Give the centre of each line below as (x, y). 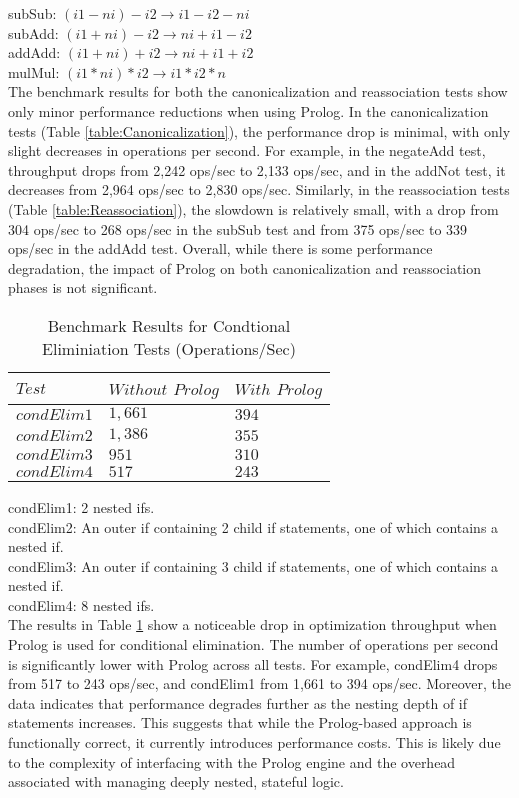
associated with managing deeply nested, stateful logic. (176, 781)
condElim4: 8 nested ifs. (81, 604)
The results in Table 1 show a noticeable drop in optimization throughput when (252, 624)
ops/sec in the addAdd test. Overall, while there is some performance (220, 248)
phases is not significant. (83, 287)
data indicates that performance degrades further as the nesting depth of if (238, 702)
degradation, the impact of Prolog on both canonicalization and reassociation (245, 267)
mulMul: (34, 71)
